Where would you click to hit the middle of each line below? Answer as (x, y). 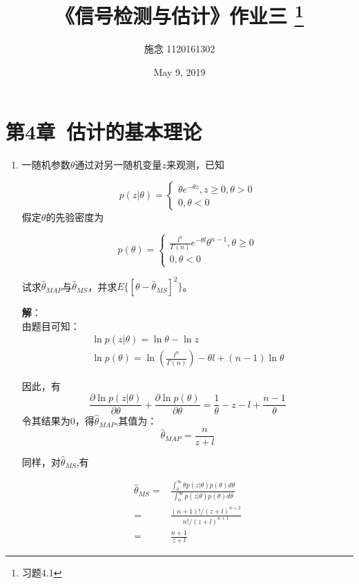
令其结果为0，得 (58, 421)
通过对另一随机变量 (118, 164)
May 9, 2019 (179, 72)
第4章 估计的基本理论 (104, 131)
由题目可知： (51, 325)
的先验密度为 (75, 217)
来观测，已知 (195, 164)
